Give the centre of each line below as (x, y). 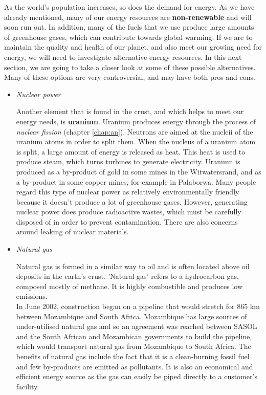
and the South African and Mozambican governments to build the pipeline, (134, 336)
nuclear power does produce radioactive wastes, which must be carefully (129, 212)
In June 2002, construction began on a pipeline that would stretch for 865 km (138, 306)
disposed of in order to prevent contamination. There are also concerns (127, 221)
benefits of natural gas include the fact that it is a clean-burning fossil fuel (133, 356)
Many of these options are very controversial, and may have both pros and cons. (130, 77)
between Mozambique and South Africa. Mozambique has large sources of (131, 316)
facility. (28, 386)
